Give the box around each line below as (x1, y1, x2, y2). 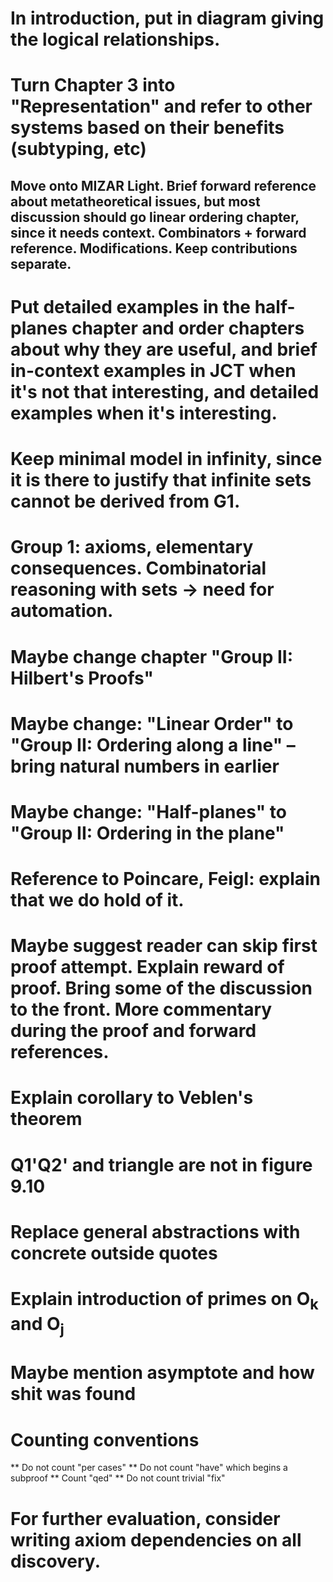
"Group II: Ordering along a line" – (10, 733, 296, 756)
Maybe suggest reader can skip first (10, 935, 318, 957)
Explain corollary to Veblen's (10, 1087, 254, 1109)
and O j (10, 1312, 65, 1339)
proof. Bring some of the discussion (10, 977, 313, 1000)
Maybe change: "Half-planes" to (10, 800, 287, 823)
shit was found (10, 1383, 137, 1406)
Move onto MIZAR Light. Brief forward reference (10, 177, 317, 194)
